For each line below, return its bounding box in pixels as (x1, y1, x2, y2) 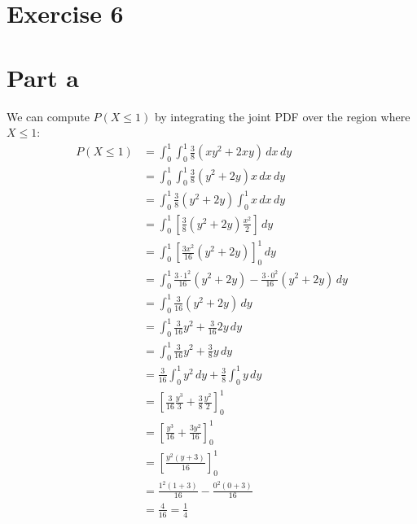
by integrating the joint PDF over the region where (154, 107, 410, 124)
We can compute (7, 107, 90, 124)
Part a (7, 60, 79, 94)
